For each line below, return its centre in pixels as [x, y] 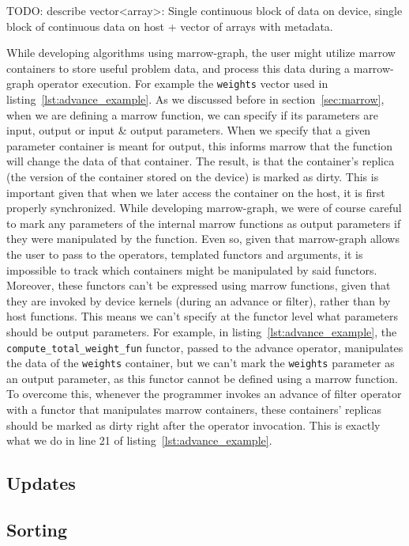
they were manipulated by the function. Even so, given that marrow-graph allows [203, 239]
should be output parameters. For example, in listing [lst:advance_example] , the [202, 331]
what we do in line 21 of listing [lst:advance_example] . [139, 440]
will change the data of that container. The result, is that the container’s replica [201, 161]
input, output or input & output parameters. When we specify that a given [189, 130]
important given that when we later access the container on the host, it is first [196, 192]
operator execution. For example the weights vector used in [183, 83]
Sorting [37, 529]
